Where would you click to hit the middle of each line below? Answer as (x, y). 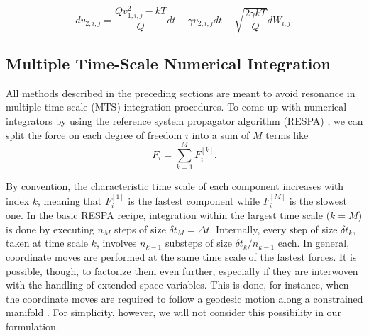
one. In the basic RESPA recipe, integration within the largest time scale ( (168, 215)
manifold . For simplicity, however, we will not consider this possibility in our (174, 312)
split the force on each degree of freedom (94, 134)
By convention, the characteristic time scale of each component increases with (175, 186)
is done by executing (50, 229)
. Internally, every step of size (274, 229)
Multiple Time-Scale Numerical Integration (168, 63)
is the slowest (318, 200)
